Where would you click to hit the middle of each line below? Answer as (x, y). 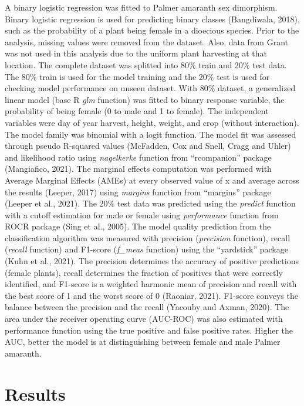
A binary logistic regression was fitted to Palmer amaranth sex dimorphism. (141, 7)
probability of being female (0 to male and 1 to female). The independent (137, 111)
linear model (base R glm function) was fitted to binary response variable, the (145, 99)
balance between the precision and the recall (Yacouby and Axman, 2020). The (147, 307)
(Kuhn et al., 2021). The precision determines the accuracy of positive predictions (152, 261)
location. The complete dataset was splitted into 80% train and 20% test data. (146, 64)
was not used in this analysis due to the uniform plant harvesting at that (136, 53)
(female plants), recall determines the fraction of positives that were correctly (144, 272)
